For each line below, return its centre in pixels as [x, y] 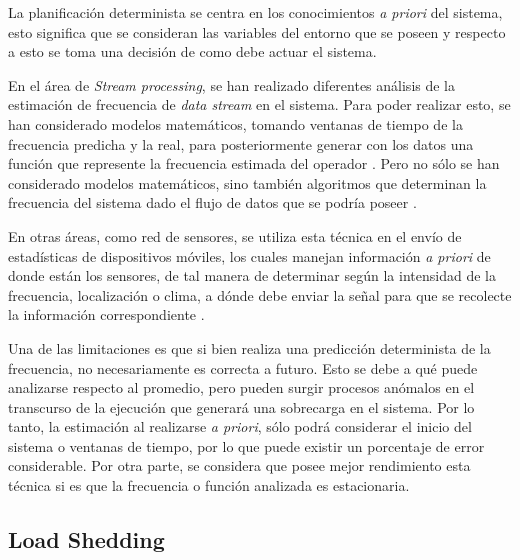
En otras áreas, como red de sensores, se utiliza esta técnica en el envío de [235, 235]
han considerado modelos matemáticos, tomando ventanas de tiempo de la [235, 123]
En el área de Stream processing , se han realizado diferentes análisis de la [232, 84]
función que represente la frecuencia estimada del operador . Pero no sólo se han [254, 163]
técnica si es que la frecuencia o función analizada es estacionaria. [209, 485]
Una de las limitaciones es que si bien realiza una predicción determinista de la [249, 347]
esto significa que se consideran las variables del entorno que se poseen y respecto [257, 31]
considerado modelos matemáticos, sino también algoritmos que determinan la [247, 182]
